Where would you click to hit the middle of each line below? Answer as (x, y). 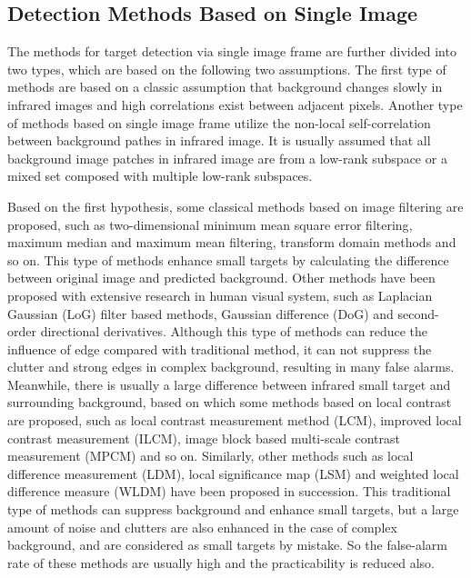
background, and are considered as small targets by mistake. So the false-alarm (228, 545)
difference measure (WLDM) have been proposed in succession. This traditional (229, 491)
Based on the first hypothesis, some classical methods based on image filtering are (235, 206)
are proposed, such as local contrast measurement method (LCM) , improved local (235, 420)
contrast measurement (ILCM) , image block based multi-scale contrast (204, 438)
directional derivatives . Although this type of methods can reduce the (234, 331)
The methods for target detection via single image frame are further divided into (232, 51)
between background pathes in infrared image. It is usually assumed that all (219, 140)
